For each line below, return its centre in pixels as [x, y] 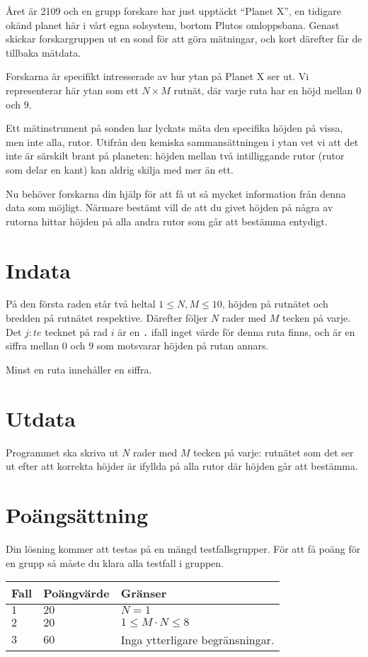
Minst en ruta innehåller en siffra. [79, 369]
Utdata [41, 418]
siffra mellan [33, 346]
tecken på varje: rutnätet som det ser [274, 452]
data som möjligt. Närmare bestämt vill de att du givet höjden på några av [169, 207]
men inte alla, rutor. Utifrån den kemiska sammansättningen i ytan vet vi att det [182, 141]
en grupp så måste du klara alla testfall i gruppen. [115, 562]
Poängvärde [76, 593]
